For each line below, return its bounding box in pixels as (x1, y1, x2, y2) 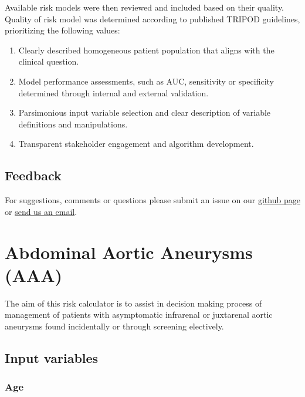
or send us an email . (5, 205, 77, 217)
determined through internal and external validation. (18, 86, 209, 99)
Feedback (5, 166, 62, 184)
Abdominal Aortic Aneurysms (5, 240, 253, 264)
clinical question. (18, 55, 79, 68)
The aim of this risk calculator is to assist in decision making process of (5, 297, 262, 309)
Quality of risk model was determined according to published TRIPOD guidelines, (5, 12, 300, 25)
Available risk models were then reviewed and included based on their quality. (5, 1, 284, 13)
